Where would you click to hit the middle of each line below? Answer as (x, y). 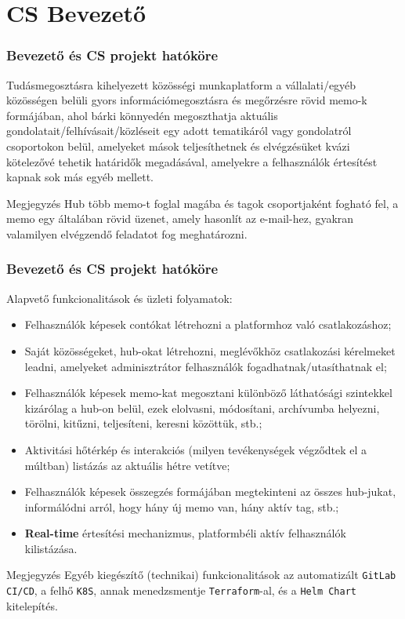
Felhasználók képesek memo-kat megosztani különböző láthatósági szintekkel (208, 393)
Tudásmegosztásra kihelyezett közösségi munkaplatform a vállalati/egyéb (181, 84)
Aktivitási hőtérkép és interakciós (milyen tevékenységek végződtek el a (196, 449)
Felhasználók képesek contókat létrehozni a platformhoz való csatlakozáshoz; (208, 324)
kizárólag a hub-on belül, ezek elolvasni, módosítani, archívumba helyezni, (202, 408)
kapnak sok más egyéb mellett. (80, 177)
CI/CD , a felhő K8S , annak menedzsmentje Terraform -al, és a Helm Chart (181, 590)
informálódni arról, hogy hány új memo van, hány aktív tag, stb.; (182, 506)
